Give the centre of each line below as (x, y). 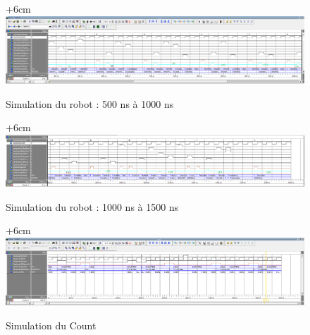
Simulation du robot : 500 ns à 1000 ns (90, 103)
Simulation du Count (51, 325)
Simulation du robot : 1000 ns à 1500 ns (92, 206)
